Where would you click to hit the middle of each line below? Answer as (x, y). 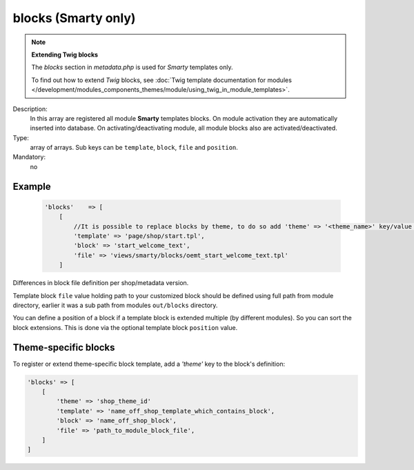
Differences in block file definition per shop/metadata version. (101, 283)
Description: (30, 109)
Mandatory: (29, 157)
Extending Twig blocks (65, 55)
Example (32, 186)
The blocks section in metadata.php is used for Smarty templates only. (132, 67)
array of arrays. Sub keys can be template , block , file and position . (134, 148)
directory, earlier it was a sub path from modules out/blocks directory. (115, 305)
